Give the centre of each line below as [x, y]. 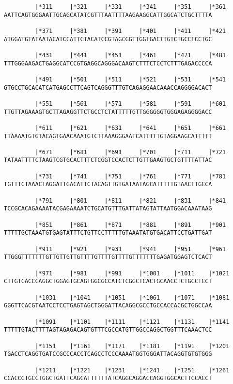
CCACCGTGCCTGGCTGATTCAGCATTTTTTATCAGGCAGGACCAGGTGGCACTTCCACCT [108, 378]
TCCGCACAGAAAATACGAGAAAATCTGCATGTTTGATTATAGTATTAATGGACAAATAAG [108, 209]
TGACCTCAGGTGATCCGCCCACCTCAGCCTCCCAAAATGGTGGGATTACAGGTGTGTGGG [108, 354]
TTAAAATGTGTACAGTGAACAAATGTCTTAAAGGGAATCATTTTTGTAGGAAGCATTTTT [108, 136]
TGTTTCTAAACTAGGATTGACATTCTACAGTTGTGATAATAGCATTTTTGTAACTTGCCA [108, 184]
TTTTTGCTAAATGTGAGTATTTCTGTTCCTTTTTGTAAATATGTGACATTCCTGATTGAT [108, 233]
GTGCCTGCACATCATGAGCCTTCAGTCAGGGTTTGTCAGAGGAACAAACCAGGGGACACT [108, 88]
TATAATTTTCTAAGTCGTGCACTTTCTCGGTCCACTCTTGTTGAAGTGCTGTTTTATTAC [108, 160]
